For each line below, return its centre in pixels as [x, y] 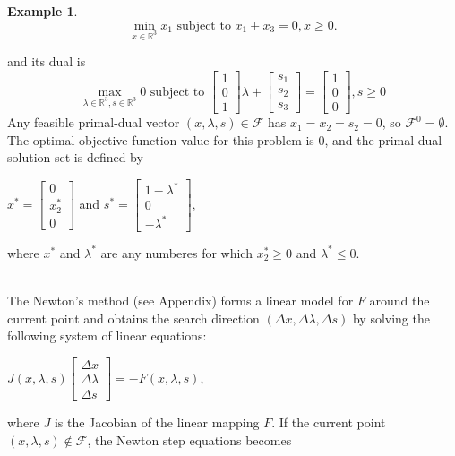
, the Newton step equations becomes [189, 439]
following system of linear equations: [107, 336]
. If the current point [329, 422]
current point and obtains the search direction [133, 318]
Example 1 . [43, 11]
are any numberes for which [176, 252]
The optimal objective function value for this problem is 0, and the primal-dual [225, 139]
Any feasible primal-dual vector [94, 122]
